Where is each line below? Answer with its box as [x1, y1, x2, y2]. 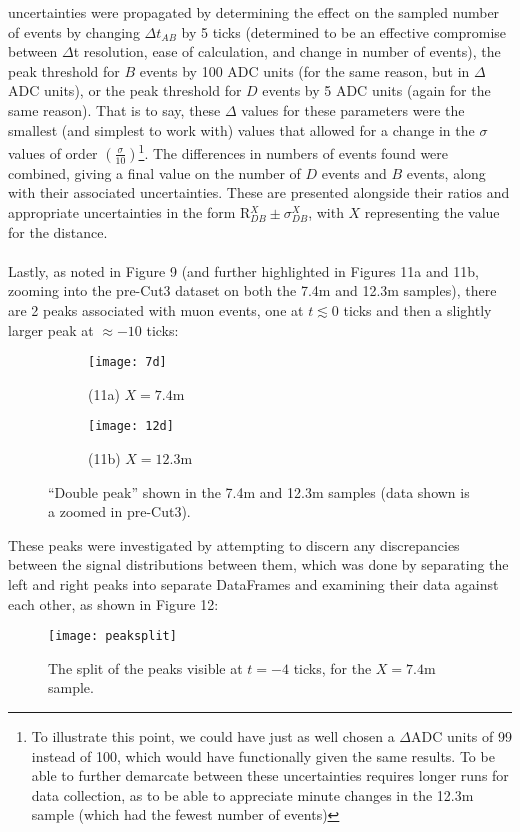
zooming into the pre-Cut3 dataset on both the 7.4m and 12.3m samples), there [8, 280, 497, 301]
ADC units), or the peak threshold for [8, 80, 242, 101]
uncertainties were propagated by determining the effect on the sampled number [8, 2, 500, 22]
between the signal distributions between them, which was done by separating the [8, 554, 509, 575]
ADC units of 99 [410, 726, 512, 747]
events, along [406, 162, 486, 183]
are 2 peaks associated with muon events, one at [8, 299, 304, 320]
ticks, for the [293, 657, 372, 678]
